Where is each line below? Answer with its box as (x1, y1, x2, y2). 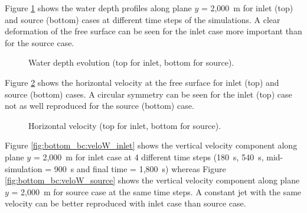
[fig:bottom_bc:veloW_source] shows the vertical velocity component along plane (5, 174, 300, 186)
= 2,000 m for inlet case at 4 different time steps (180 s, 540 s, (33, 150, 264, 163)
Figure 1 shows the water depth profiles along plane (5, 2, 192, 14)
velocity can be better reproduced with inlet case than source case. (5, 197, 246, 209)
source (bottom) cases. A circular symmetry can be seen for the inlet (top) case (5, 88, 292, 100)
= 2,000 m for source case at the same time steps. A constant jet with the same (11, 185, 302, 198)
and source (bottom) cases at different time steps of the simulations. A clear (5, 13, 280, 25)
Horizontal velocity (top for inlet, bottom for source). (28, 119, 221, 131)
